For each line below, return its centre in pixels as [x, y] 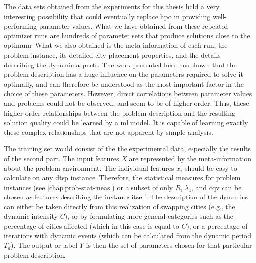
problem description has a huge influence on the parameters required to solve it [124, 74]
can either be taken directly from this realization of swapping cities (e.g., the [120, 206]
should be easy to [211, 168]
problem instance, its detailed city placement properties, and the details [112, 54]
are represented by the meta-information [190, 158]
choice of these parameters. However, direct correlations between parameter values [128, 93]
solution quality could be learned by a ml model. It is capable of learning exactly [126, 122]
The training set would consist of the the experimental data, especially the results [128, 148]
